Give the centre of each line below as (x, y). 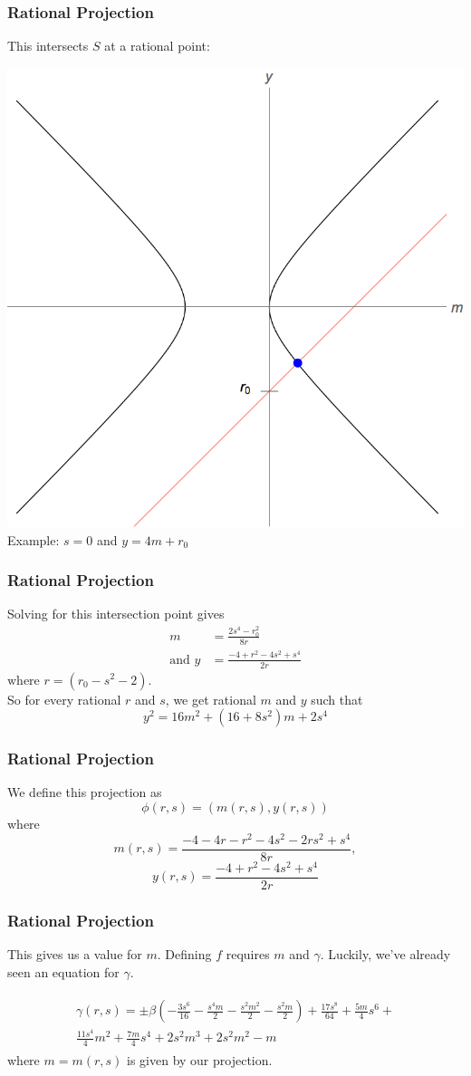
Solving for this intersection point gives (116, 614)
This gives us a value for (75, 954)
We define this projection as (85, 792)
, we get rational (211, 699)
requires (248, 954)
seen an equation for (63, 971)
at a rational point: (157, 46)
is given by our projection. (200, 1060)
